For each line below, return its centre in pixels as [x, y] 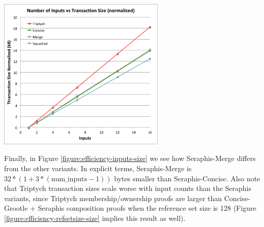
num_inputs [69, 179]
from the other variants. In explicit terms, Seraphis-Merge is [98, 168]
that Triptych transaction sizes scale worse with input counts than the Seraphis [128, 188]
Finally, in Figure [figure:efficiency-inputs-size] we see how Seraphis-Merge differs [130, 158]
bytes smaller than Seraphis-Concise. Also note [187, 178]
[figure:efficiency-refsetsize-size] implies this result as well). [95, 218]
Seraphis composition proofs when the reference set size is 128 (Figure [147, 208]
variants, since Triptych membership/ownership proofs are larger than [113, 198]
